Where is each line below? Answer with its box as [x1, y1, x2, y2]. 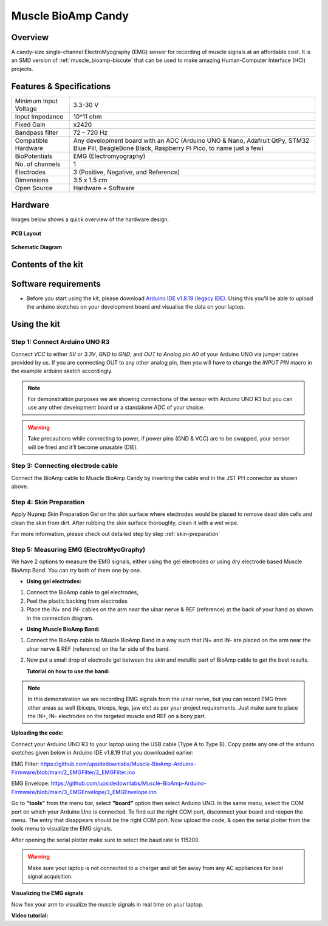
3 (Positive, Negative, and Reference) [73, 168, 180, 176]
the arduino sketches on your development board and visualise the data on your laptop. [26, 303, 245, 310]
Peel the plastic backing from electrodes [26, 597, 128, 605]
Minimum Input [15, 97, 58, 105]
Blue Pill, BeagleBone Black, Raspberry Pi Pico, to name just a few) [73, 143, 264, 152]
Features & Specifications [11, 81, 111, 91]
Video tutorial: [11, 912, 49, 919]
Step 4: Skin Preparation [11, 498, 85, 506]
